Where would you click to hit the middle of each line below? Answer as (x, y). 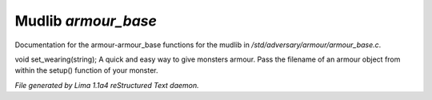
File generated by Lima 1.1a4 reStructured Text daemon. (107, 85)
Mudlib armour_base (86, 21)
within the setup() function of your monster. (87, 70)
